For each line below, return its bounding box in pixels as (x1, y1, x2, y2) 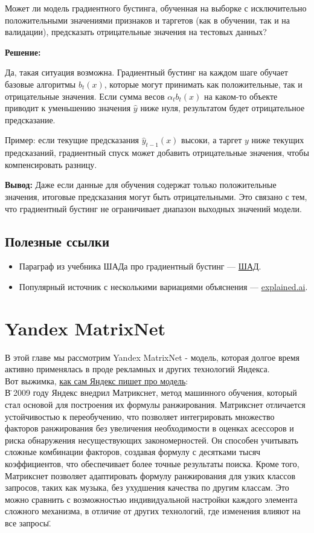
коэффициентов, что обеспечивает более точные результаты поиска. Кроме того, (5, 457, 300, 470)
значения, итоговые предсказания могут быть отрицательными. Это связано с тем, (5, 190, 307, 202)
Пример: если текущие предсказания (5, 134, 139, 146)
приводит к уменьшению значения (5, 102, 131, 114)
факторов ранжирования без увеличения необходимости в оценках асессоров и (5, 422, 294, 434)
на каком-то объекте (203, 89, 278, 102)
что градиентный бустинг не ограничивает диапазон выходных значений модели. (5, 202, 302, 215)
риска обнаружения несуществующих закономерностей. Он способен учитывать (5, 433, 298, 446)
